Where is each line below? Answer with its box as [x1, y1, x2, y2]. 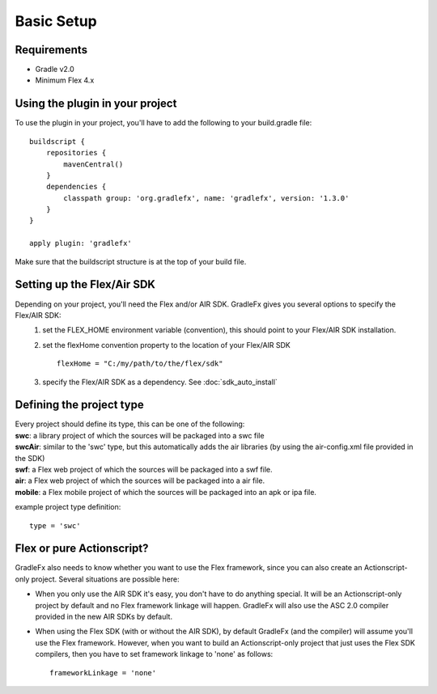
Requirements [15, 43, 88, 57]
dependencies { [45, 182, 107, 192]
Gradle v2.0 [35, 65, 74, 74]
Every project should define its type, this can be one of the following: [15, 419, 245, 429]
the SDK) [15, 453, 45, 463]
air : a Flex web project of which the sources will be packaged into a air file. [15, 476, 265, 485]
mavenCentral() [63, 159, 124, 169]
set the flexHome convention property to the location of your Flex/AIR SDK [42, 340, 291, 349]
